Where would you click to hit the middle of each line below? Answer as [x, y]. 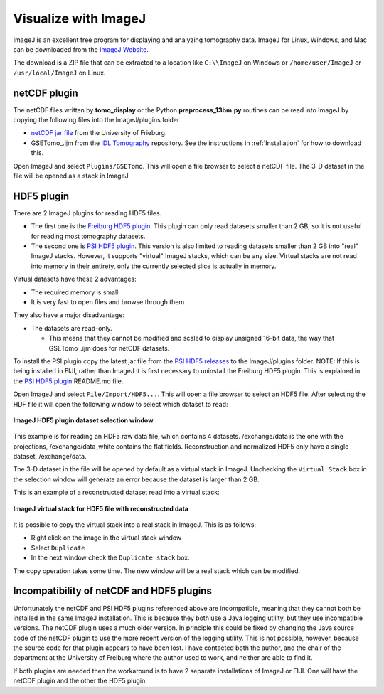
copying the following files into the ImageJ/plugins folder [96, 120]
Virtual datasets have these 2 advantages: [75, 279]
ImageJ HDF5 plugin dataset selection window [83, 420]
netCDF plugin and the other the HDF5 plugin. [80, 681]
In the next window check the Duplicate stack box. [110, 557]
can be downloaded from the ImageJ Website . [81, 49]
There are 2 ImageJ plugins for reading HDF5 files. [87, 213]
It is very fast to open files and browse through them [108, 302]
